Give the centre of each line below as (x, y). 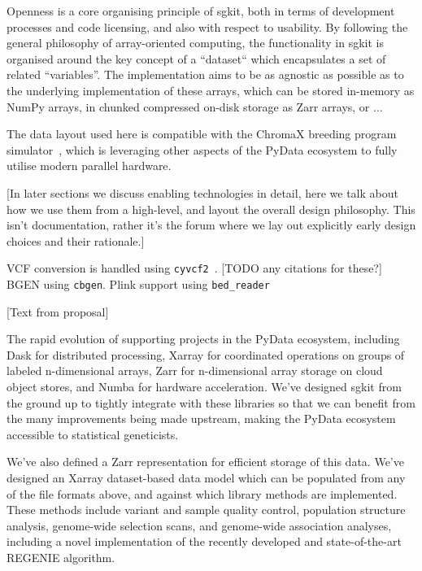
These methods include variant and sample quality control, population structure (206, 510)
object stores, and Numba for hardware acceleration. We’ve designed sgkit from (204, 386)
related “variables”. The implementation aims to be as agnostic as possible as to (205, 74)
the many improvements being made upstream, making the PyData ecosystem (201, 418)
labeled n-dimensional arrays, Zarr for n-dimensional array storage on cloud (195, 370)
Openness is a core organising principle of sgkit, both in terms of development (201, 11)
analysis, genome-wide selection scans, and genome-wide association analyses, (199, 525)
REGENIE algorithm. (61, 557)
